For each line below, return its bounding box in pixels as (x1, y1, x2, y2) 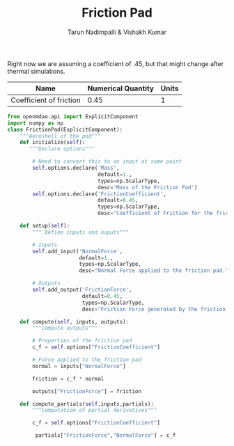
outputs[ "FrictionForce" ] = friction (32, 388, 141, 395)
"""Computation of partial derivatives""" (32, 407, 157, 414)
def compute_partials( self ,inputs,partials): (19, 400, 155, 408)
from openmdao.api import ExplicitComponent (7, 113, 139, 120)
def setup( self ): (19, 223, 70, 230)
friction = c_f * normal (32, 375, 104, 382)
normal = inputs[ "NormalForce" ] (32, 363, 127, 369)
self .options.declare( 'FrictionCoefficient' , (32, 190, 167, 198)
